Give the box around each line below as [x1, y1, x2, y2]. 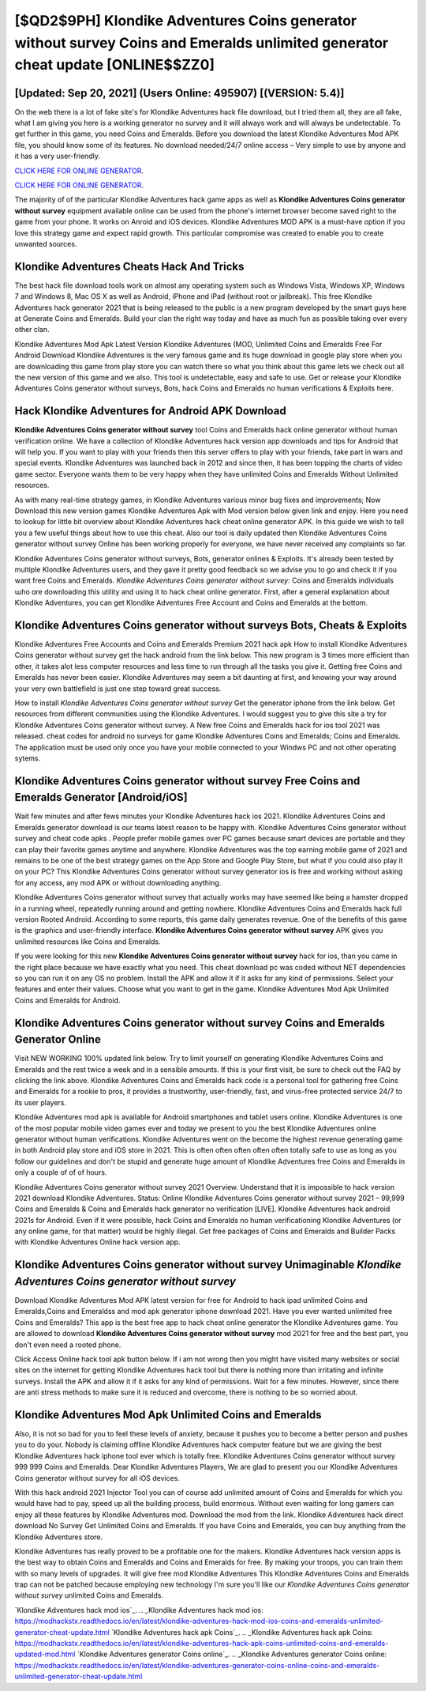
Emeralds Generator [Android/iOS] [14, 791, 189, 804]
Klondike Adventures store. [14, 1532, 103, 1542]
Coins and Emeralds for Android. [14, 995, 121, 1005]
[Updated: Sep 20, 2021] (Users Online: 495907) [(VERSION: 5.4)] [14, 86, 345, 100]
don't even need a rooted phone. [14, 1340, 121, 1349]
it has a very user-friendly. [14, 151, 100, 161]
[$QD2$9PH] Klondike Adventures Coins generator [14, 12, 357, 29]
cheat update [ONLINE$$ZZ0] [14, 56, 215, 74]
